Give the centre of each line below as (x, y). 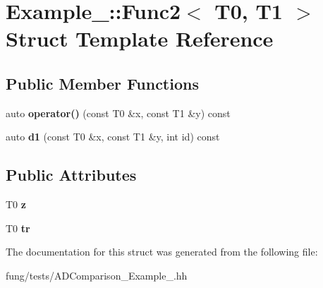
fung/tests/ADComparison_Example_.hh (97, 275)
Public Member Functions (102, 83)
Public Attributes (71, 175)
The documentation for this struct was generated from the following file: (162, 252)
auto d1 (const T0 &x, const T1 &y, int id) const (113, 137)
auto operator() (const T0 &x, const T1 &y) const (118, 113)
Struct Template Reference (140, 38)
